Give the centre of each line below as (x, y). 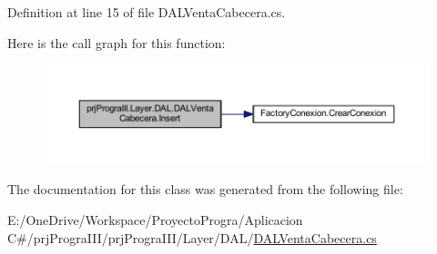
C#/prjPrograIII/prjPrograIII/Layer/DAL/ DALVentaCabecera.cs (192, 237)
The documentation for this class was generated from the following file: (205, 189)
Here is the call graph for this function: (117, 42)
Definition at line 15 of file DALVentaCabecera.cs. (147, 12)
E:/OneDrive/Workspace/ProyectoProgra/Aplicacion (155, 219)
